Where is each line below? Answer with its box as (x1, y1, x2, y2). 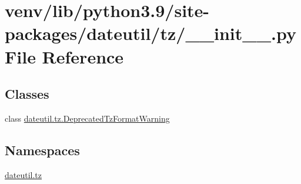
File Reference (5, 44, 124, 68)
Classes (5, 85, 49, 103)
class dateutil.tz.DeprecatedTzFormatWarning (5, 112, 170, 124)
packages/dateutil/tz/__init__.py (5, 21, 296, 45)
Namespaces (5, 140, 80, 159)
